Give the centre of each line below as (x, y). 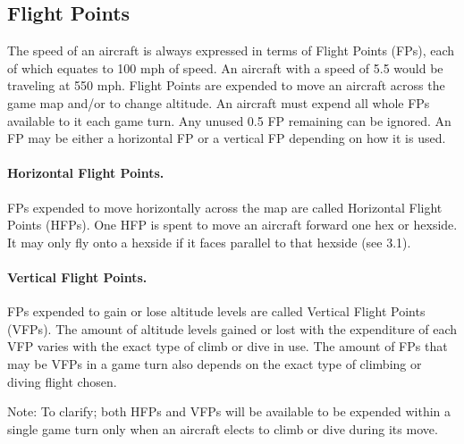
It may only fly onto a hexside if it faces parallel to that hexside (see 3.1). (209, 242)
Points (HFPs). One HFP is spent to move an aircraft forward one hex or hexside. (232, 225)
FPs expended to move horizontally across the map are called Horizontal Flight (225, 207)
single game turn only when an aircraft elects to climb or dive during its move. (223, 428)
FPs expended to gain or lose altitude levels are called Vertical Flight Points (216, 311)
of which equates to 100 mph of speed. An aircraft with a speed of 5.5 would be (225, 67)
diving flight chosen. (62, 381)
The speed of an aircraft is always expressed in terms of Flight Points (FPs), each (231, 50)
